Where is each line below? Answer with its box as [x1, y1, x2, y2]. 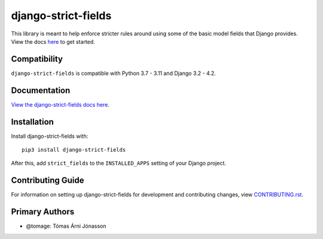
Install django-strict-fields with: [11, 132, 89, 140]
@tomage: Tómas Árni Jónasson [26, 222, 106, 230]
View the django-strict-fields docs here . [11, 101, 110, 108]
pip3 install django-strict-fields [22, 147, 126, 153]
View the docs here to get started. [11, 38, 95, 45]
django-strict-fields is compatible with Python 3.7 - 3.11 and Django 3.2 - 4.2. [11, 69, 217, 77]
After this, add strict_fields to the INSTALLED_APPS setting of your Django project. [11, 159, 227, 167]
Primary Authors [11, 207, 75, 217]
